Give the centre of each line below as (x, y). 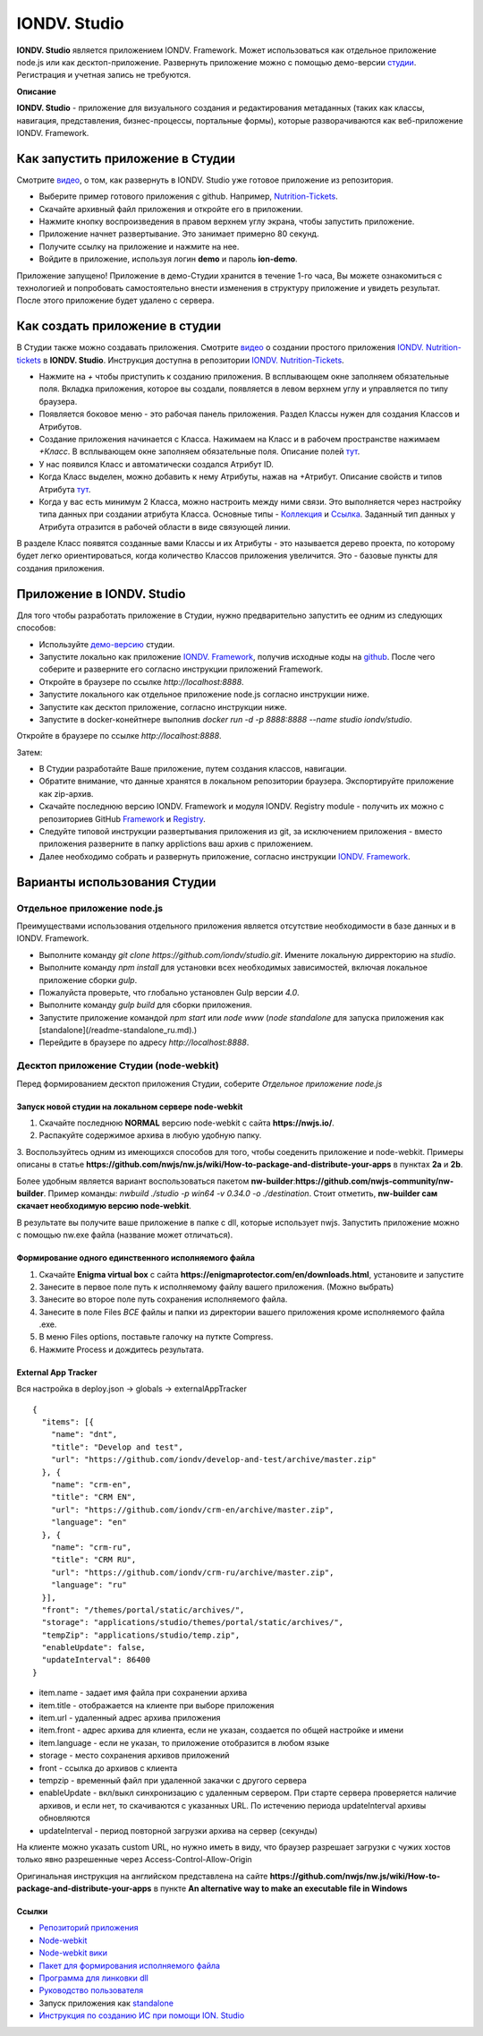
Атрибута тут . (65, 489)
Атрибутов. (60, 426)
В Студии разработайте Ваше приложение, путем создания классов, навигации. (193, 769)
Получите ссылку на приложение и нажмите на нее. (139, 246)
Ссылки (32, 1912)
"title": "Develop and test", (117, 1447)
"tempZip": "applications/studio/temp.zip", (141, 1635)
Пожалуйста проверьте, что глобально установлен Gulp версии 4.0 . (169, 992)
